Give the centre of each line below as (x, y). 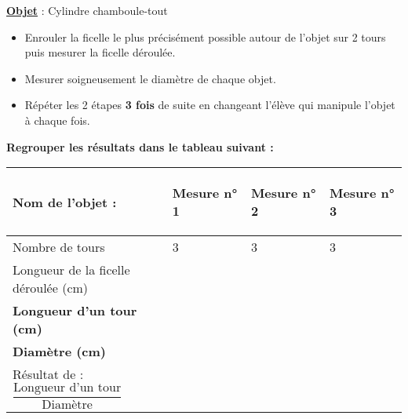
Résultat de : (48, 374)
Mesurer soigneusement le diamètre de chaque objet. (150, 78)
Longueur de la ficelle (71, 270)
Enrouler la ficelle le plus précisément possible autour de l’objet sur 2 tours (205, 36)
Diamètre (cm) (60, 352)
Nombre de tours (59, 247)
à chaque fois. (57, 120)
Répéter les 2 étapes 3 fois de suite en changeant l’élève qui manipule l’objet (210, 105)
